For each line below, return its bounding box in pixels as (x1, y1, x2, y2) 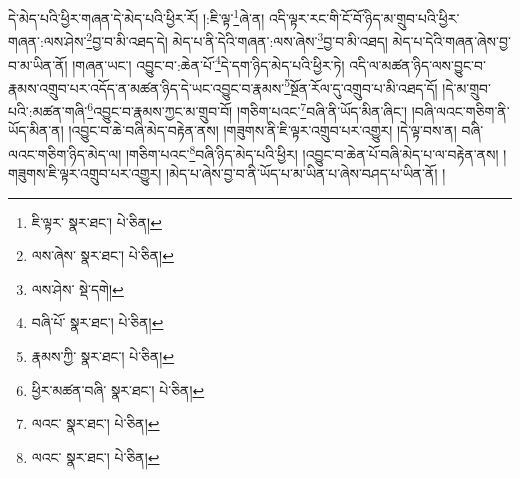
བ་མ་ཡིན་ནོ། (8, 54, 68, 75)
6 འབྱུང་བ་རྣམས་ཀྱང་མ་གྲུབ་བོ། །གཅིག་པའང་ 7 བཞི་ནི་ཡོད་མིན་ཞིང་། (87, 98, 408, 121)
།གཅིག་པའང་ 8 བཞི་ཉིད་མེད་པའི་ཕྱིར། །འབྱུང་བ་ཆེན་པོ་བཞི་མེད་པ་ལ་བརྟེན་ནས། (125, 140, 499, 164)
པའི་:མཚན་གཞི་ (8, 100, 88, 121)
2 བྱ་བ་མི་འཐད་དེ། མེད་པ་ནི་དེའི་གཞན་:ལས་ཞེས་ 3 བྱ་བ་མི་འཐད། (86, 28, 388, 51)
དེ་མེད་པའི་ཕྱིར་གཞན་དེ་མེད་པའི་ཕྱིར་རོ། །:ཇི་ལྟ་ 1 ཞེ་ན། (8, 5, 265, 28)
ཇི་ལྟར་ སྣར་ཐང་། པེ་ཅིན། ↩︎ (31, 211, 162, 232)
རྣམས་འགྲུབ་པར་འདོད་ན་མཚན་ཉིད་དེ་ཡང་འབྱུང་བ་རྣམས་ (8, 77, 285, 98)
